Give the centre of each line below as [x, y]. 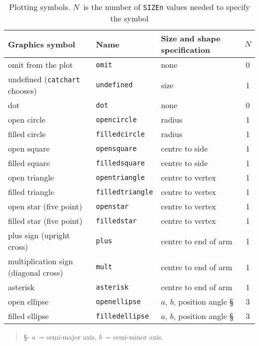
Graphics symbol [42, 44]
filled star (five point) [45, 221]
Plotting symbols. [40, 7]
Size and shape [191, 38]
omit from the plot [41, 65]
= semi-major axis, [68, 337]
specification [186, 50]
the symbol [129, 18]
